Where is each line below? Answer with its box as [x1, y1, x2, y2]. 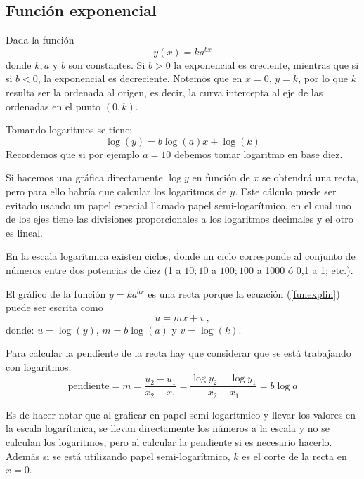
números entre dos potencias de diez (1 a [6, 263, 181, 277]
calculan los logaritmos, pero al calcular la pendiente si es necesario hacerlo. [6, 435, 332, 450]
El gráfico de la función [6, 286, 106, 301]
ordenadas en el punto [6, 98, 101, 113]
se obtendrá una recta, [262, 170, 359, 185]
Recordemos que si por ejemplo [6, 146, 140, 161]
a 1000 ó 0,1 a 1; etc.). [256, 263, 353, 277]
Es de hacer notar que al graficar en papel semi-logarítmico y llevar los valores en [6, 407, 356, 421]
